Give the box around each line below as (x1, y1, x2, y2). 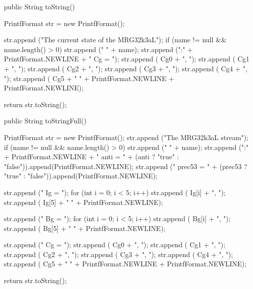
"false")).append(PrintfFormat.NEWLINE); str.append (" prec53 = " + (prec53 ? (4, 161, 248, 171)
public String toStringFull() (4, 116, 87, 126)
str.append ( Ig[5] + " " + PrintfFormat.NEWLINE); (4, 197, 163, 207)
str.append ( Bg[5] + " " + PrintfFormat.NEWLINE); (4, 223, 166, 233)
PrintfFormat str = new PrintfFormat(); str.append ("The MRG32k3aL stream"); (4, 132, 249, 142)
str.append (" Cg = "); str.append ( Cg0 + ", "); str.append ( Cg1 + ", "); (4, 239, 226, 250)
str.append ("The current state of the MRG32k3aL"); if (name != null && (4, 34, 227, 45)
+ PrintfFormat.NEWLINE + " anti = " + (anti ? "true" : (4, 151, 179, 162)
